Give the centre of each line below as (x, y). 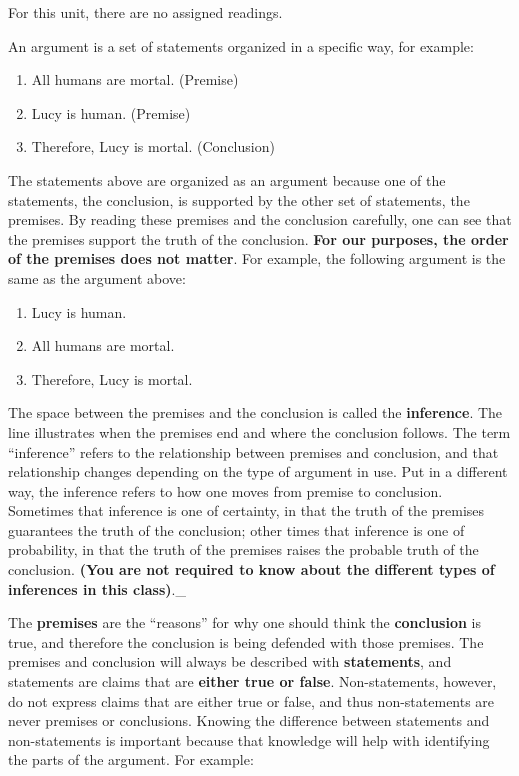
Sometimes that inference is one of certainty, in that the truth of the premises (246, 510)
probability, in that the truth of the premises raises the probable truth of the (243, 549)
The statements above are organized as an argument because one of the (227, 179)
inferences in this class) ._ (97, 588)
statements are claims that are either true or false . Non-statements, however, (252, 681)
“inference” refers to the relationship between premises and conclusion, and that (253, 451)
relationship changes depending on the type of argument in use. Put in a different (258, 471)
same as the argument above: (97, 277)
